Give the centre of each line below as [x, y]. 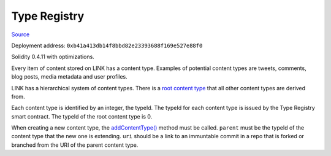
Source [21, 34]
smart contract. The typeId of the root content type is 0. [82, 116]
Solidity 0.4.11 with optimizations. [53, 57]
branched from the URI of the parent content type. [75, 145]
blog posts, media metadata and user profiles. [70, 77]
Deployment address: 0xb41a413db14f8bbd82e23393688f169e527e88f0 [107, 45]
